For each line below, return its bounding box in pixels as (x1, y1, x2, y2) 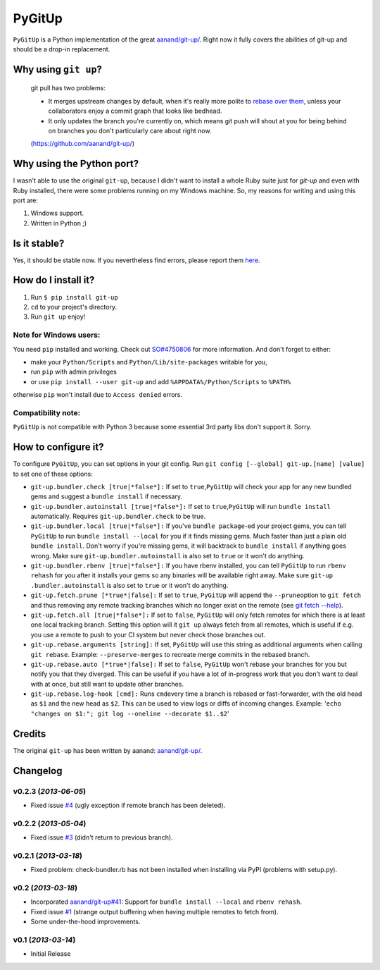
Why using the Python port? (13, 158, 139, 170)
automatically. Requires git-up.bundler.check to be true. (30, 512, 206, 521)
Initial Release (30, 950, 71, 958)
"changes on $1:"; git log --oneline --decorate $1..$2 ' (30, 709, 229, 718)
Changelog (13, 765, 63, 777)
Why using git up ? (13, 63, 102, 75)
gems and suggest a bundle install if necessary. (30, 492, 183, 501)
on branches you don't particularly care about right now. (48, 126, 212, 135)
